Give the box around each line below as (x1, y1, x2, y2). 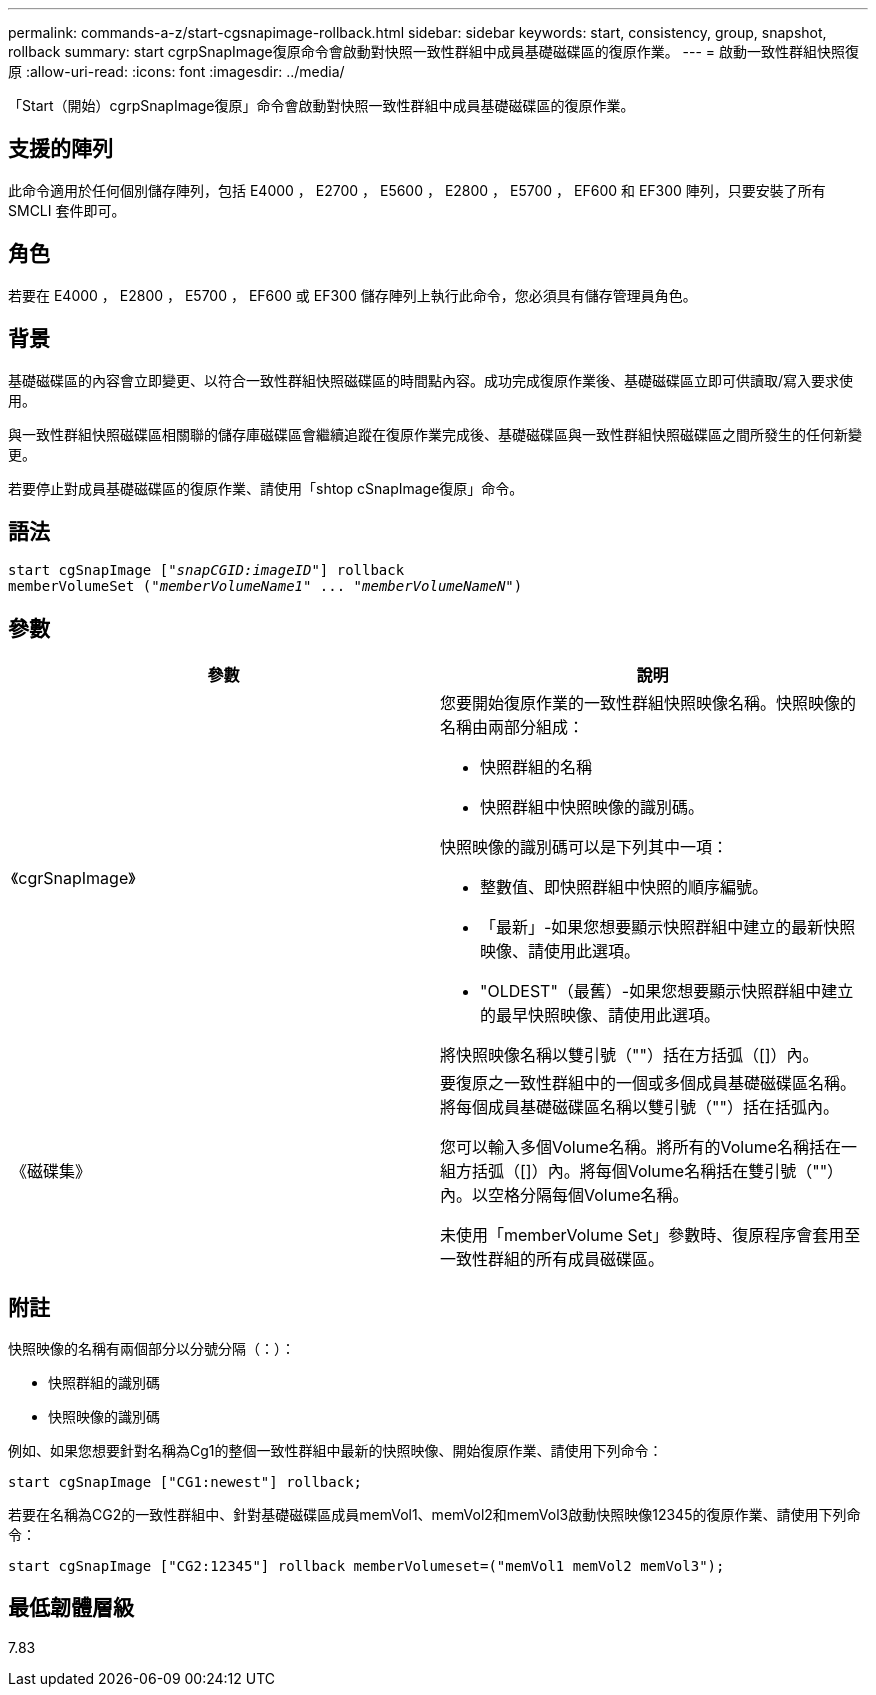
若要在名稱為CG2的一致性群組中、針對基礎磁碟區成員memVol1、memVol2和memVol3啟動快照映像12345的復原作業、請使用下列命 (8, 1506, 861, 1524)
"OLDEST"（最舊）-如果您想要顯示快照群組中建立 (480, 981, 854, 1002)
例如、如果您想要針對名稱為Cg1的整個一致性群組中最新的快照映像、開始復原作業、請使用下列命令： (8, 1442, 663, 1460)
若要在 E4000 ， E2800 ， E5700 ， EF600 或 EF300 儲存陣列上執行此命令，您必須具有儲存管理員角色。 (8, 286, 697, 304)
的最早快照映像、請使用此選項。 (480, 1005, 721, 1026)
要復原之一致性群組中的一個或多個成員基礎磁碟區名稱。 (440, 1073, 857, 1094)
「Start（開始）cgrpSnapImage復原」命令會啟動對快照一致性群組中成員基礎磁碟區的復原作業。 (8, 97, 635, 114)
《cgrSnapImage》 (11, 868, 136, 889)
